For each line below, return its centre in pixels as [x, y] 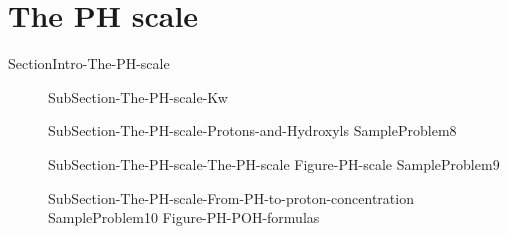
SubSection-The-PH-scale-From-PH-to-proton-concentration [231, 197]
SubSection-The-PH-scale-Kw [138, 96]
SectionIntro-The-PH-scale [89, 63]
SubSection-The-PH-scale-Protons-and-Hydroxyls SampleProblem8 [252, 130]
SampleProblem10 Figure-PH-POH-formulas [184, 217]
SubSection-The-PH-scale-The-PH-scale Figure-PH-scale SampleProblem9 [274, 163]
